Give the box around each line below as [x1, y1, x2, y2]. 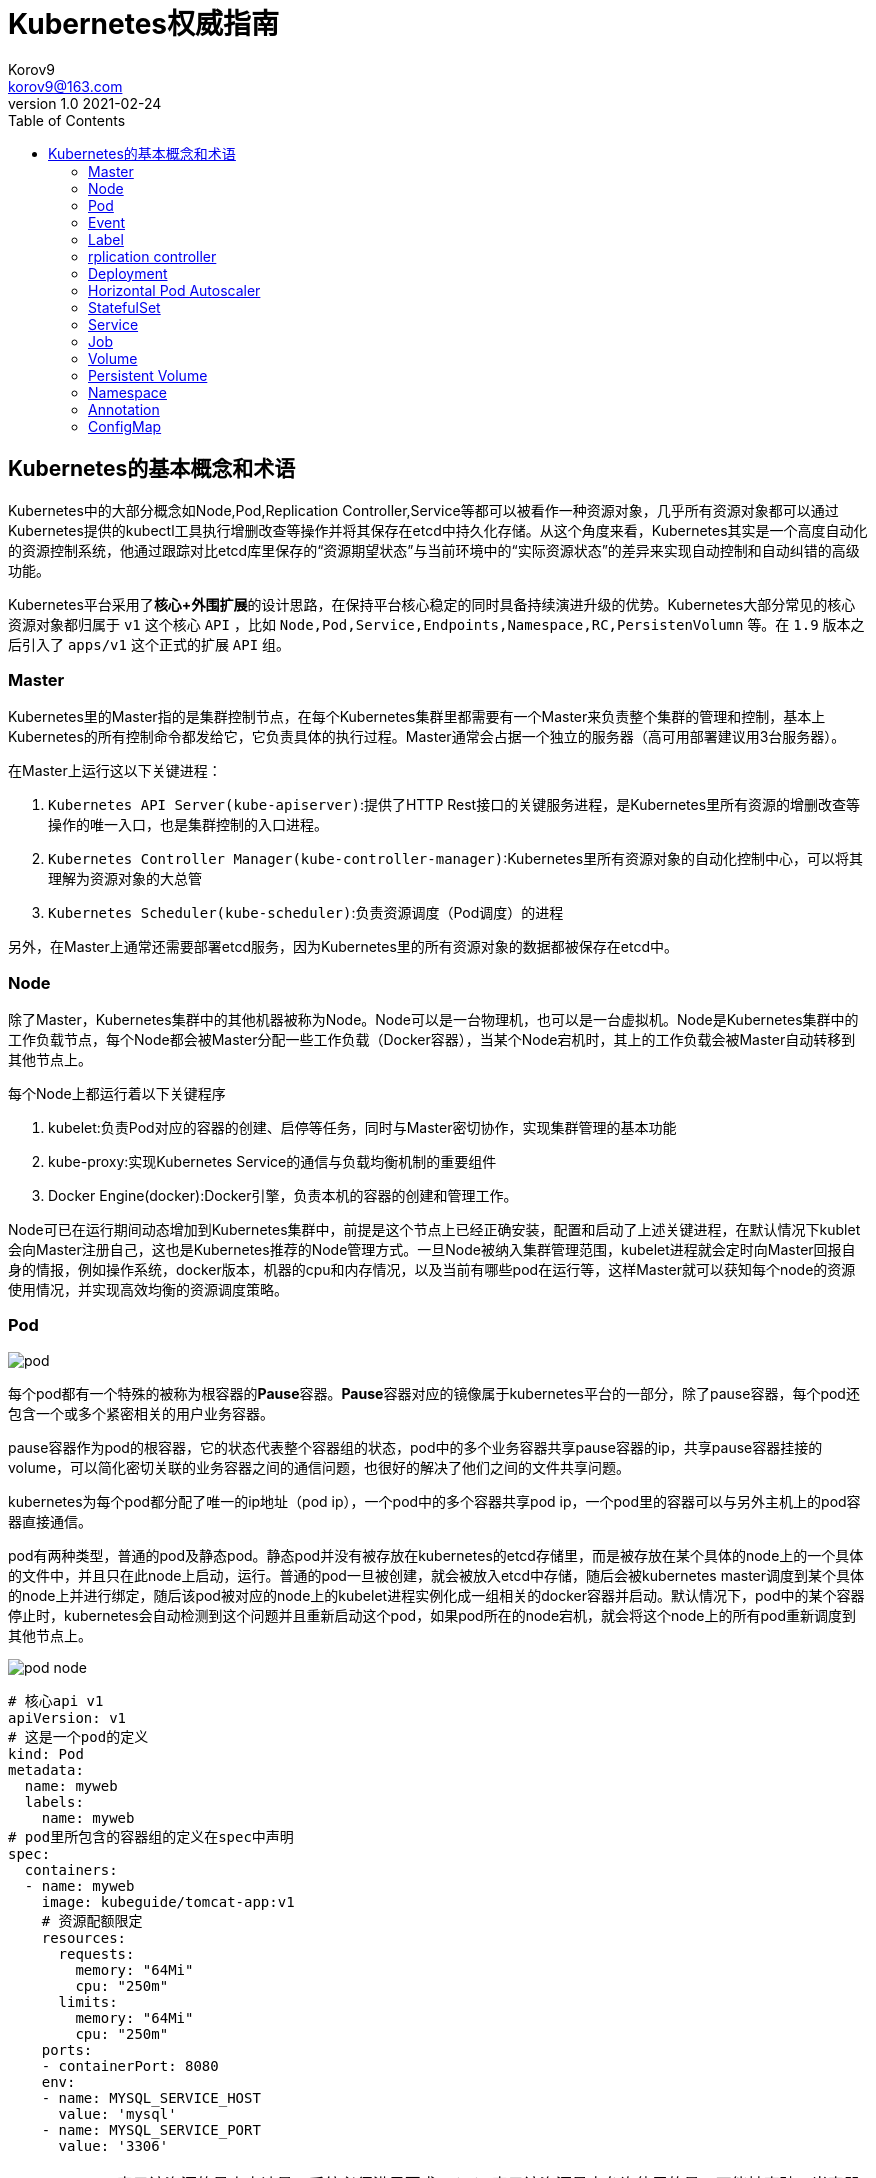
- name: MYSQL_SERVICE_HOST [41, 2089, 261, 2106]
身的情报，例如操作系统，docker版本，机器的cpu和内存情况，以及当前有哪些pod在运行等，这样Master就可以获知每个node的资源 [8, 1261, 856, 1279]
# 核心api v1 [8, 1692, 104, 1709]
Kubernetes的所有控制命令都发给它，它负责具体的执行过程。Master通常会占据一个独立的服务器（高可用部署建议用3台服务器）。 [8, 728, 846, 746]
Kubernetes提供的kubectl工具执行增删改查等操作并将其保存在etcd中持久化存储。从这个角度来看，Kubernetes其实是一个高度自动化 [8, 521, 868, 539]
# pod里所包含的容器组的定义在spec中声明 [8, 1828, 294, 1845]
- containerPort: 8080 [41, 2057, 219, 2074]
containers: [24, 1861, 118, 1878]
